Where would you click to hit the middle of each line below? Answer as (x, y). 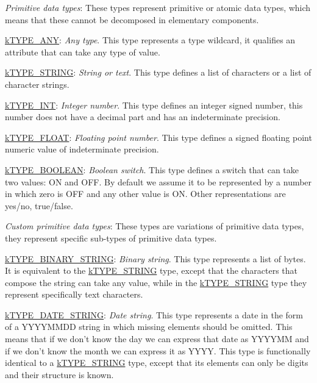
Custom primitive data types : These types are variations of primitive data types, (155, 226)
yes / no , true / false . (39, 205)
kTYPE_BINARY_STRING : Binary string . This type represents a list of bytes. (155, 258)
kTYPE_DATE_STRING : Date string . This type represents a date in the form (154, 314)
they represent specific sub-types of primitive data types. (111, 238)
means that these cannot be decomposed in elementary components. (132, 19)
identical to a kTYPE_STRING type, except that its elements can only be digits (157, 363)
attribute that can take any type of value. (83, 52)
